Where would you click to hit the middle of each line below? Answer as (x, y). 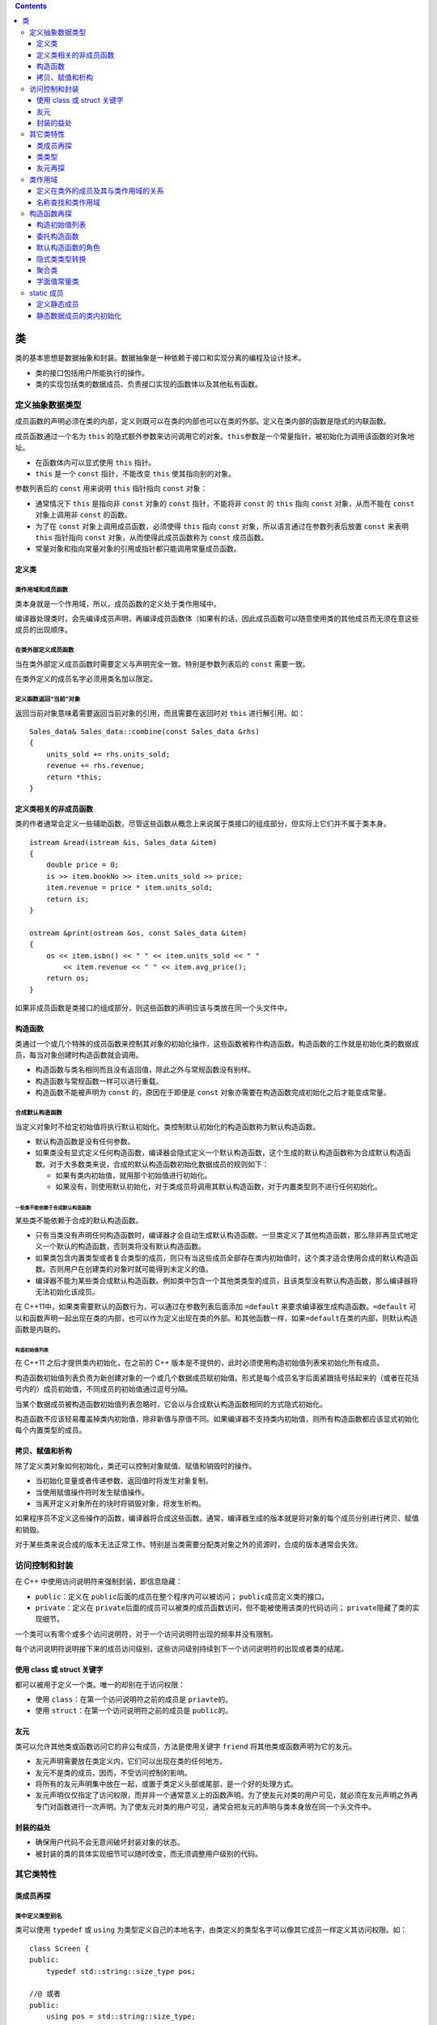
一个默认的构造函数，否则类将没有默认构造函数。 (123, 1247)
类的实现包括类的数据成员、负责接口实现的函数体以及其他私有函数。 (148, 384)
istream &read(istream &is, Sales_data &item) (123, 842)
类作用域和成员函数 (42, 590)
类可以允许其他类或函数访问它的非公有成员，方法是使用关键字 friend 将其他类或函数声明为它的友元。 (186, 1746)
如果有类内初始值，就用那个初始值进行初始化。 (134, 1175)
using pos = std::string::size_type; (121, 2016)
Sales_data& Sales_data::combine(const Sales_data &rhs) (145, 731)
